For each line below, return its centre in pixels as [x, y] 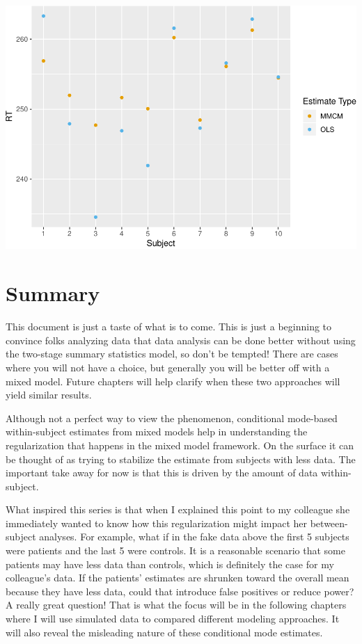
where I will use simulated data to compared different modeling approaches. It [173, 619]
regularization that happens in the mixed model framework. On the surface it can [180, 445]
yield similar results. [49, 395]
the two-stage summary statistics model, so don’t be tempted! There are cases [172, 354]
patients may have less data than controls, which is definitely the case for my [170, 564]
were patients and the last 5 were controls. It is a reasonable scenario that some [175, 550]
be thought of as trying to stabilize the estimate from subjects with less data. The [181, 459]
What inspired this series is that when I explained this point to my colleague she [178, 509]
